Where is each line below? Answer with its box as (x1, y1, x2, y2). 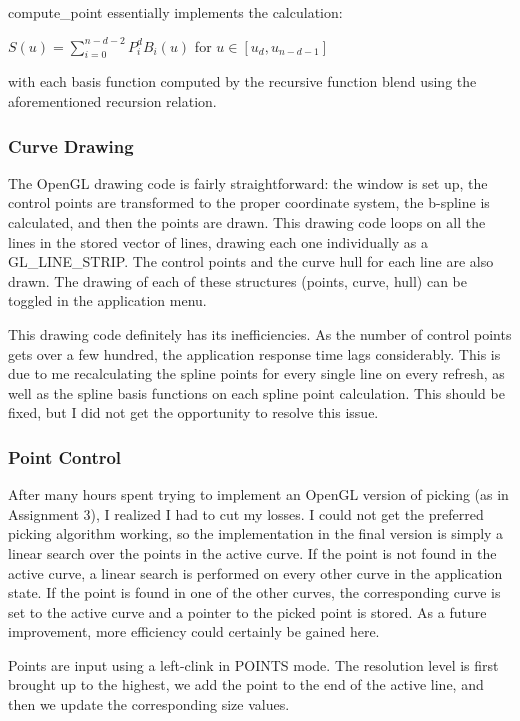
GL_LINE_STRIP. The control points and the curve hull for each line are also (8, 251, 494, 272)
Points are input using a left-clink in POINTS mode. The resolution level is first (8, 654, 499, 675)
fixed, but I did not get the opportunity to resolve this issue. (8, 402, 379, 423)
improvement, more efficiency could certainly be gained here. (8, 621, 380, 642)
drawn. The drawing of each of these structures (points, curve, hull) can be (8, 270, 468, 291)
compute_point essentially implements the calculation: (8, 2, 343, 22)
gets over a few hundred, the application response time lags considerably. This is (8, 343, 501, 364)
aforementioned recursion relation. (8, 90, 217, 111)
